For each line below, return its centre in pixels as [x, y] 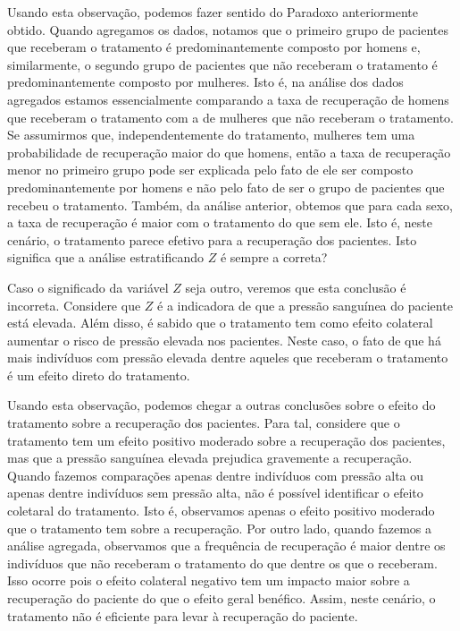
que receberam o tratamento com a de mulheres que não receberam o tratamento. [230, 117]
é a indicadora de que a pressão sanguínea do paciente [305, 305]
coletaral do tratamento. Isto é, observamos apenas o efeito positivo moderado [221, 511]
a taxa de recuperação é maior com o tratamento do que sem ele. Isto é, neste [220, 222]
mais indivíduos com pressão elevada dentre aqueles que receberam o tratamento [228, 358]
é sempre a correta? [274, 257]
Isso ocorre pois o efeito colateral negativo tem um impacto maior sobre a [209, 580]
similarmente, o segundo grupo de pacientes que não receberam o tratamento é [222, 64]
